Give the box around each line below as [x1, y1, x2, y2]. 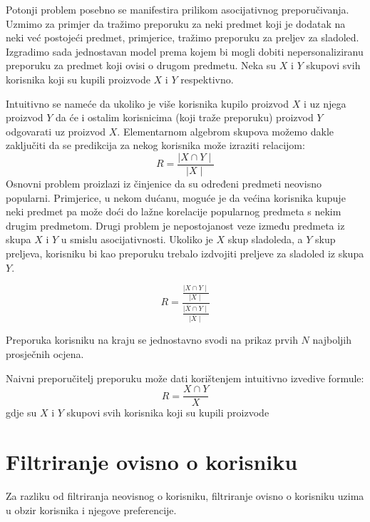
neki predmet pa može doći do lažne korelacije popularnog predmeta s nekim [6, 204, 341, 219]
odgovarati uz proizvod [6, 123, 106, 138]
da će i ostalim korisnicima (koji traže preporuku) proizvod [56, 110, 314, 125]
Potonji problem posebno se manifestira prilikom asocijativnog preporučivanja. [6, 2, 349, 16]
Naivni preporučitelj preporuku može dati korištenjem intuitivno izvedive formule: [6, 370, 364, 385]
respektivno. [180, 71, 234, 86]
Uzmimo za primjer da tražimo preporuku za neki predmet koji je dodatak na [6, 16, 346, 31]
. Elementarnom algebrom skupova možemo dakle [117, 123, 334, 138]
